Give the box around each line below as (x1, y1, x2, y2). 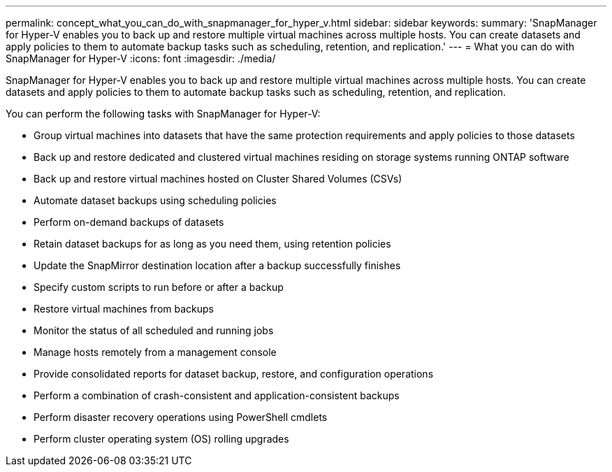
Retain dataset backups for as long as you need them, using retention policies (34, 238, 391, 250)
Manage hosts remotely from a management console (34, 346, 277, 358)
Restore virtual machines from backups (34, 303, 214, 315)
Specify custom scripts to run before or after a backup (34, 281, 284, 293)
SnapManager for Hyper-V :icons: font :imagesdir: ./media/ (6, 52, 276, 64)
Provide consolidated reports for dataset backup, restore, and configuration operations (34, 368, 434, 380)
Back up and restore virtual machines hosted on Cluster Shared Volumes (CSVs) (34, 173, 402, 185)
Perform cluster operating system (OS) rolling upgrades (34, 433, 289, 445)
